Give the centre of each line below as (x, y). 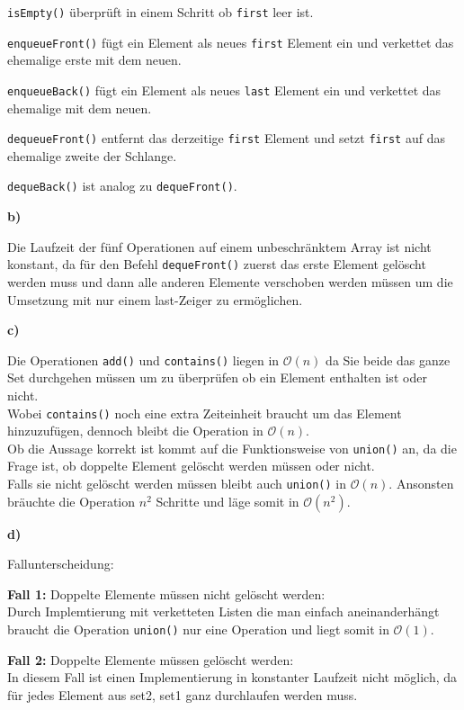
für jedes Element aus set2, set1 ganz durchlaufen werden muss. (183, 694)
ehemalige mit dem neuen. (80, 108)
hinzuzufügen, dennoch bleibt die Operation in (135, 431)
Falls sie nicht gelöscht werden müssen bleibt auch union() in (177, 484)
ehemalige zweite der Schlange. (92, 155)
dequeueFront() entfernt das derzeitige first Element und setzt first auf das (226, 138)
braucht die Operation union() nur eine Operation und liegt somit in (198, 629)
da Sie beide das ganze (388, 359)
